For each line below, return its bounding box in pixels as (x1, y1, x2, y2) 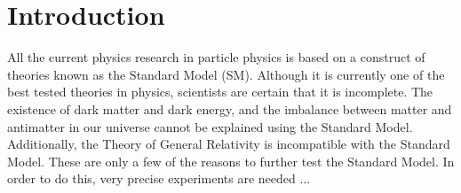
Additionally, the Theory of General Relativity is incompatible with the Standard (7, 135, 450, 153)
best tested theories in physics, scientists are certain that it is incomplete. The (7, 82, 433, 101)
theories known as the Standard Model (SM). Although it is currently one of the (7, 65, 445, 83)
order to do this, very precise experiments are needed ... (7, 169, 311, 188)
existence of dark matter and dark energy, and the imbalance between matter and (7, 99, 452, 118)
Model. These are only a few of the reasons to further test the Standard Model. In (7, 151, 455, 170)
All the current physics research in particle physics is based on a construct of (7, 48, 425, 66)
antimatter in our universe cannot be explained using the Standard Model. (7, 117, 413, 135)
